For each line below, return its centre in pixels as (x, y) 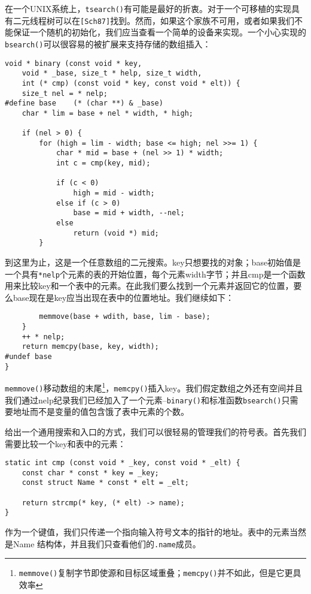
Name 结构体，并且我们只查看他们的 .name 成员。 (107, 543)
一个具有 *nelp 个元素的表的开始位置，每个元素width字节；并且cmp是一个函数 (155, 274)
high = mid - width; (114, 193)
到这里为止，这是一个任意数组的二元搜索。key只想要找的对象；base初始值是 (153, 262)
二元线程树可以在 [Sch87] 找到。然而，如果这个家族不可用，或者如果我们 (154, 20)
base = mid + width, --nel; (129, 213)
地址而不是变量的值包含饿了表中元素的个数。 (101, 411)
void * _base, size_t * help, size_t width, (112, 73)
